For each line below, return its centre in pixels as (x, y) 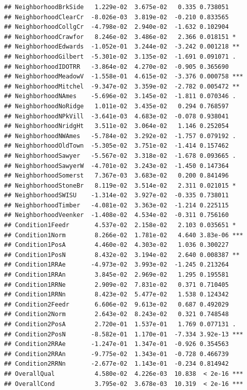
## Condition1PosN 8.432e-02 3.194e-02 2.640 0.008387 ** (122, 255)
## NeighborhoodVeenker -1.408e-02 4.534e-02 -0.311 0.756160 (116, 215)
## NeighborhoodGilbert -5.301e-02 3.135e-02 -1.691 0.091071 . (120, 56)
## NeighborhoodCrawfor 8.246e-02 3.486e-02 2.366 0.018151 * (120, 37)
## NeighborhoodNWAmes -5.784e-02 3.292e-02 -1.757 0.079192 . (120, 136)
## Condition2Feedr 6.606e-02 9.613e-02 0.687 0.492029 (116, 304)
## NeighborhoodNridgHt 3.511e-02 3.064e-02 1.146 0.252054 (116, 126)
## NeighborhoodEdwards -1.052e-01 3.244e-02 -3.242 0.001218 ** (122, 47)
